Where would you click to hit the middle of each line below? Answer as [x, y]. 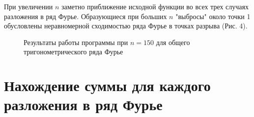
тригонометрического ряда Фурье [73, 52]
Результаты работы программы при [76, 42]
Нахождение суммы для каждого [107, 85]
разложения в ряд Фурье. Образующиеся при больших [85, 16]
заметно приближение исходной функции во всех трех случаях [155, 6]
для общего [173, 42]
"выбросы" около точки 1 [213, 16]
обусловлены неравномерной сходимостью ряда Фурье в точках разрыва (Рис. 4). [126, 26]
